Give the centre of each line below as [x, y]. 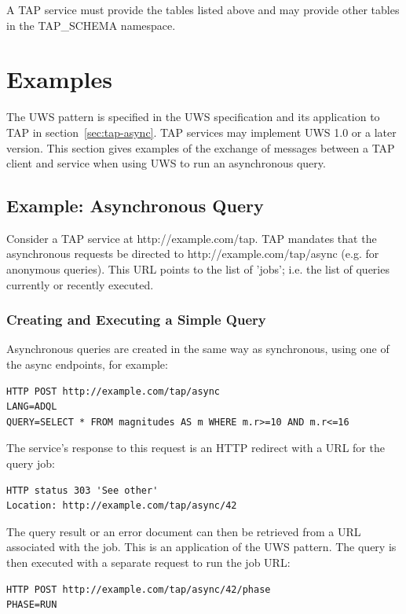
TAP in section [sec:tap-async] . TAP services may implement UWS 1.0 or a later [201, 132]
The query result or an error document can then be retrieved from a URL [184, 531]
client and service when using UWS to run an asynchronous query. [166, 163]
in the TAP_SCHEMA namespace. [91, 25]
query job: [31, 463]
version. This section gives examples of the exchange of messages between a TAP [201, 147]
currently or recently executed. [80, 284]
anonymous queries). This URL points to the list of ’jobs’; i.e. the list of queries [198, 269]
